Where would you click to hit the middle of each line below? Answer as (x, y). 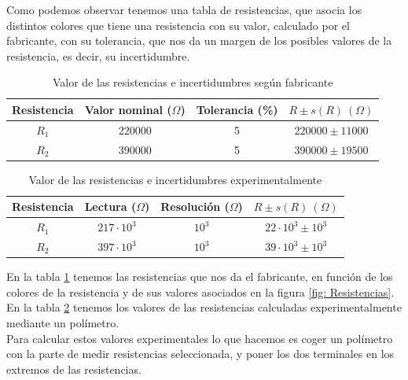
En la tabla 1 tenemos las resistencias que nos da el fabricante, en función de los (200, 277)
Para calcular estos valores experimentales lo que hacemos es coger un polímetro (200, 338)
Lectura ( (110, 207)
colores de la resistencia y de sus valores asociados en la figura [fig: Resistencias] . (200, 291)
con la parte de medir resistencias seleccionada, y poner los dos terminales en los (200, 354)
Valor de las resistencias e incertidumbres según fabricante (193, 82)
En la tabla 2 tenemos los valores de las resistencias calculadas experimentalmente (204, 307)
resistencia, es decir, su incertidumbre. (98, 55)
